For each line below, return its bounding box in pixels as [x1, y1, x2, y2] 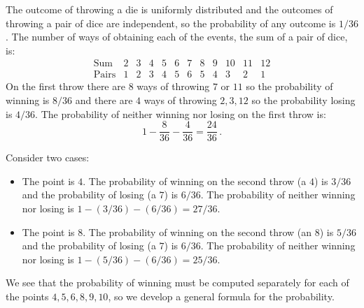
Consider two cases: [6, 150, 90, 165]
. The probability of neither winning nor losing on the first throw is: [35, 106, 326, 121]
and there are [75, 93, 133, 108]
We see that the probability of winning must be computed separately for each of [6, 275, 349, 290]
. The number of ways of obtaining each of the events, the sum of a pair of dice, [6, 29, 348, 44]
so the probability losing [251, 93, 356, 108]
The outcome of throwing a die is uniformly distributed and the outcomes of [6, 2, 333, 16]
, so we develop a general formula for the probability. [108, 289, 335, 304]
